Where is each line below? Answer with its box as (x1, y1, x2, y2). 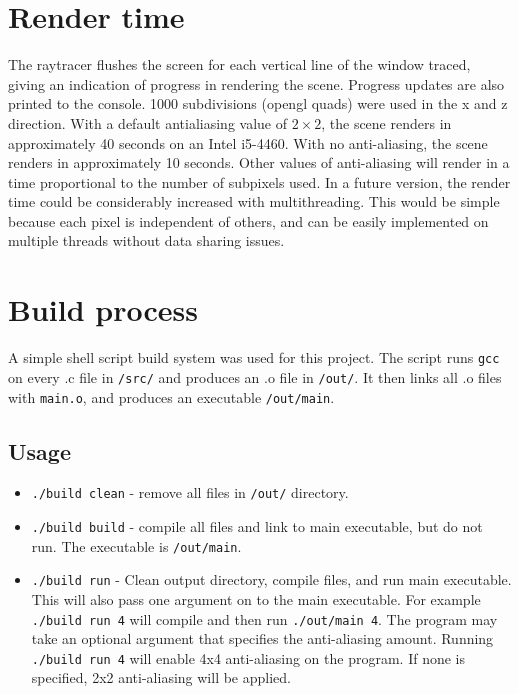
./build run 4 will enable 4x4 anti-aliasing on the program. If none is (31, 647, 466, 668)
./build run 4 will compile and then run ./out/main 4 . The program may (31, 608, 498, 629)
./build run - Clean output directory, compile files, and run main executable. (31, 569, 512, 590)
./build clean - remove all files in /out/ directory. (31, 482, 349, 503)
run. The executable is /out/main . (31, 535, 242, 556)
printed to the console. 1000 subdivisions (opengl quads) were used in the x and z (8, 93, 508, 114)
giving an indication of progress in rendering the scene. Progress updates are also (8, 73, 505, 94)
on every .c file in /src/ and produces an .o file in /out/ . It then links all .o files (8, 366, 502, 387)
